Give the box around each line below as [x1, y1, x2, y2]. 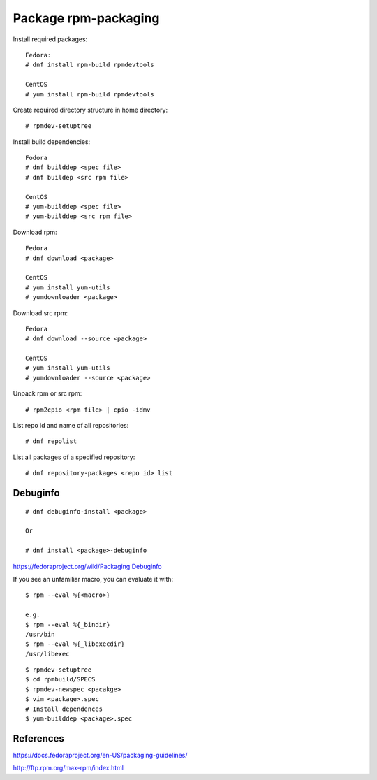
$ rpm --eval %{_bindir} [25, 621, 110, 628]
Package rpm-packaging [13, 10, 160, 26]
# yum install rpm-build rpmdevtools [25, 90, 155, 98]
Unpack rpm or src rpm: [13, 389, 82, 398]
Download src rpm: [13, 308, 68, 317]
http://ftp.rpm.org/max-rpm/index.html [13, 764, 124, 772]
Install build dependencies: [13, 137, 91, 146]
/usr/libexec [25, 650, 70, 658]
